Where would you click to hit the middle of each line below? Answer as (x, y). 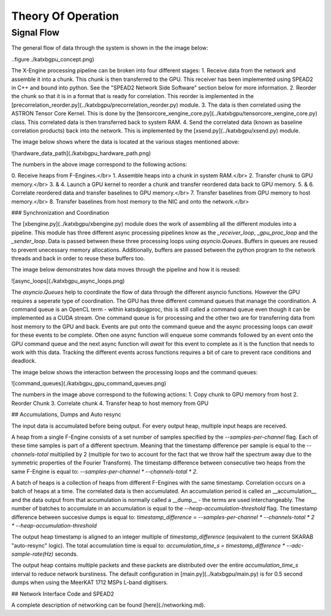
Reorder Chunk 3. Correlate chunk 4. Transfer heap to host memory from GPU (110, 403)
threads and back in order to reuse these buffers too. (78, 258)
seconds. (67, 554)
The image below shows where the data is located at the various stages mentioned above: (125, 142)
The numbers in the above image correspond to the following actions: (99, 164)
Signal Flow (35, 33)
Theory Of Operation (65, 16)
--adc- (295, 545)
